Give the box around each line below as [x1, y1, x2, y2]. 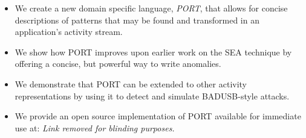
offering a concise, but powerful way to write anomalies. [15, 57, 221, 70]
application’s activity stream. [15, 25, 123, 38]
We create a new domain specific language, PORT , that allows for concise [15, 2, 288, 14]
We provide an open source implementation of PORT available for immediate [15, 110, 301, 122]
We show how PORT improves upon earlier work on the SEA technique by [15, 45, 292, 58]
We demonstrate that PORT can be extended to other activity [15, 77, 247, 90]
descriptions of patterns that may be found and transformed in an [15, 13, 259, 26]
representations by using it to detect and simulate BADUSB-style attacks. [15, 89, 290, 102]
